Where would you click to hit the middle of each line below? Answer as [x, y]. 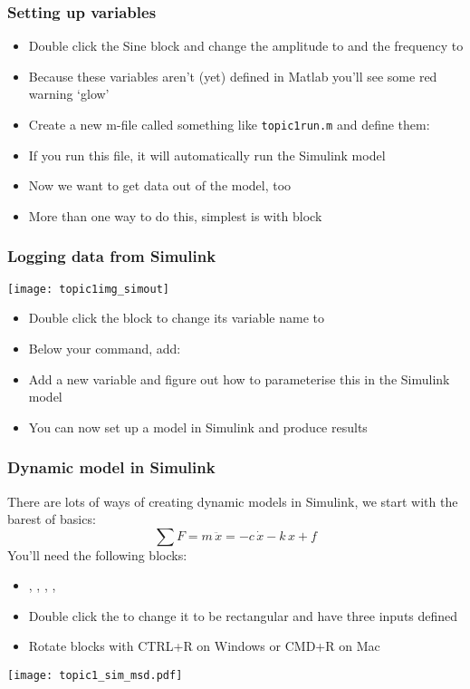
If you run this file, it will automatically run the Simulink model [207, 155]
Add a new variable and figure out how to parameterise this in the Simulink [239, 378]
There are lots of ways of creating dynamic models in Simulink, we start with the [233, 501]
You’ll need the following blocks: [97, 554]
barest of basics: [52, 519]
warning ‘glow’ [69, 94]
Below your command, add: [105, 348]
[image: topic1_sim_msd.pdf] [95, 676]
